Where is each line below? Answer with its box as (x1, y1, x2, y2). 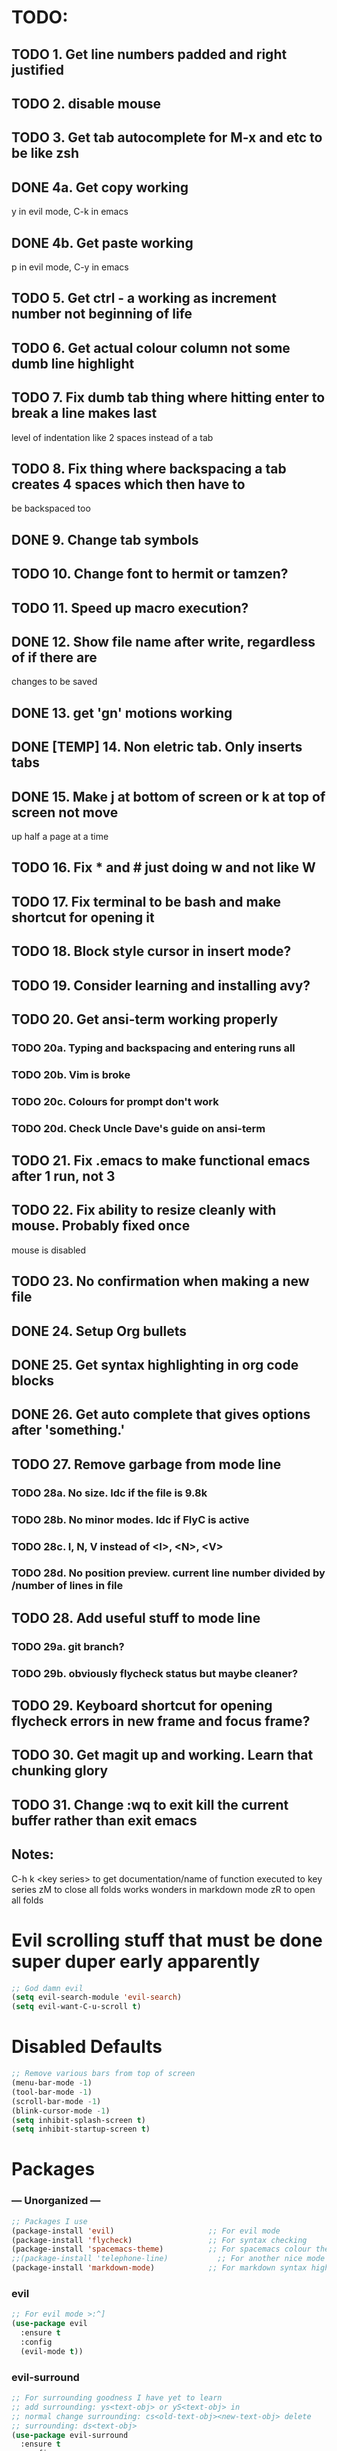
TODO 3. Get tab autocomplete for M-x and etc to (11, 129, 323, 146)
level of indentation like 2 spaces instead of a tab (11, 431, 214, 443)
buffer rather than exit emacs (11, 1812, 198, 1829)
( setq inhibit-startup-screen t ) (11, 2124, 151, 2135)
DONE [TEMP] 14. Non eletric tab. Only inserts (11, 739, 303, 756)
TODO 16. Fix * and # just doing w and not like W (11, 859, 316, 876)
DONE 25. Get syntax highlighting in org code (11, 1356, 299, 1373)
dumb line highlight (11, 355, 135, 372)
